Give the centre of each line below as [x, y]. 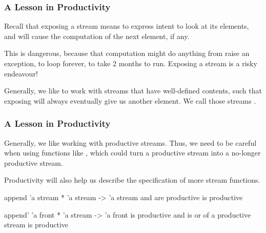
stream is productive [36, 225]
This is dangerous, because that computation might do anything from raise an [127, 53]
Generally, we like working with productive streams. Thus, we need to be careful [130, 142]
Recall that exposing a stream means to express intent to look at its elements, [127, 26]
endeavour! [21, 73]
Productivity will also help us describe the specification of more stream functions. [132, 180]
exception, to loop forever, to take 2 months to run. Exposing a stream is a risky [131, 63]
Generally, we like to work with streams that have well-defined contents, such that [133, 91]
